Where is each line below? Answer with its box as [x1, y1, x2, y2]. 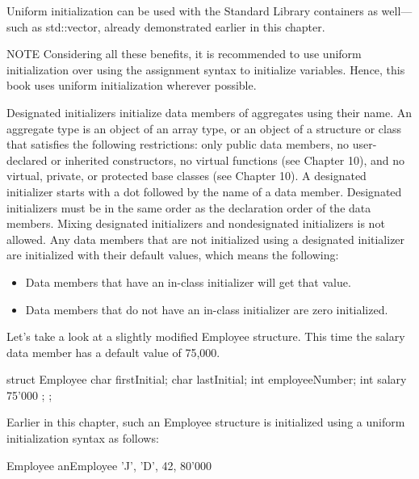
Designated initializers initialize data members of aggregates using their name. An [6, 103, 412, 120]
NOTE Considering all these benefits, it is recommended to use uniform [6, 45, 362, 62]
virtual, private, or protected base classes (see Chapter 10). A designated [6, 167, 367, 184]
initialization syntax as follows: [6, 430, 159, 447]
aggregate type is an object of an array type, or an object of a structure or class [6, 120, 402, 137]
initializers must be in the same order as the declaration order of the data [6, 199, 371, 216]
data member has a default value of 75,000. [6, 343, 220, 360]
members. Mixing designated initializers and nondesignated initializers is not [6, 215, 385, 232]
